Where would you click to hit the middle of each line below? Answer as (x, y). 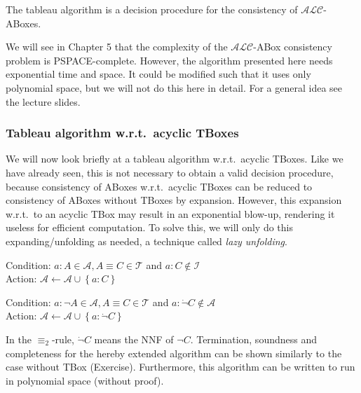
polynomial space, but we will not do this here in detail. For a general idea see (174, 87)
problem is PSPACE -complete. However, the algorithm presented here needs (169, 60)
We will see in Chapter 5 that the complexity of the (117, 47)
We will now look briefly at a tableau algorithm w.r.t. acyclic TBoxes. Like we (175, 159)
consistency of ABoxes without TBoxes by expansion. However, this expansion (174, 200)
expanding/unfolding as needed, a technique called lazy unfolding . (147, 241)
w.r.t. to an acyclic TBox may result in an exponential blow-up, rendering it (170, 213)
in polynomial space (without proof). (85, 380)
